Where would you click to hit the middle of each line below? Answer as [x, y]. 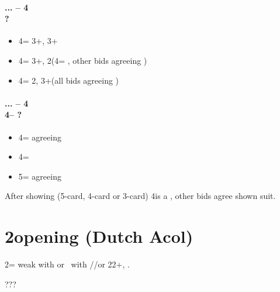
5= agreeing [40, 176]
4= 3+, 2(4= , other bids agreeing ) [83, 60]
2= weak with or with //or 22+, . [67, 264]
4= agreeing [40, 137]
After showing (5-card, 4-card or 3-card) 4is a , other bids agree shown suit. [140, 196]
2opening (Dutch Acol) [99, 236]
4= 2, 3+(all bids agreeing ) [69, 80]
